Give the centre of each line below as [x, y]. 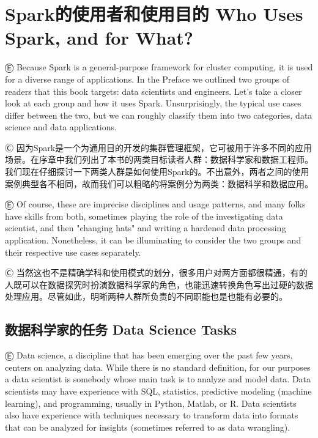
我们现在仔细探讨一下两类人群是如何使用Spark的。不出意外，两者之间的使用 [157, 172]
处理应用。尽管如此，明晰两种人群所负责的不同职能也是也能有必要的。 [146, 296]
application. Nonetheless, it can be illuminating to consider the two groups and [153, 240]
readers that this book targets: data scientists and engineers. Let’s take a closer [153, 91]
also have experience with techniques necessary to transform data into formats [152, 415]
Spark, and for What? [99, 38]
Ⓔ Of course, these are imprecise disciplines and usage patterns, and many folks [155, 204]
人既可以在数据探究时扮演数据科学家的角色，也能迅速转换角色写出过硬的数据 [159, 284]
